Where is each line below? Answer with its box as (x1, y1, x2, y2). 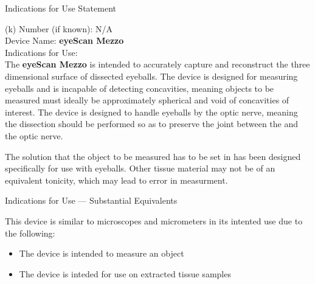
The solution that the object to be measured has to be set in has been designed (5, 150, 301, 162)
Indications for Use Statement (5, 2, 116, 14)
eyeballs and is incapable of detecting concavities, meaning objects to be (5, 81, 274, 94)
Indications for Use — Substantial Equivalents (5, 194, 178, 207)
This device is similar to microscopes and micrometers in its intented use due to (5, 214, 303, 227)
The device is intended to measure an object (19, 247, 184, 260)
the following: (5, 226, 55, 239)
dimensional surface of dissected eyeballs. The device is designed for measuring (5, 69, 298, 82)
